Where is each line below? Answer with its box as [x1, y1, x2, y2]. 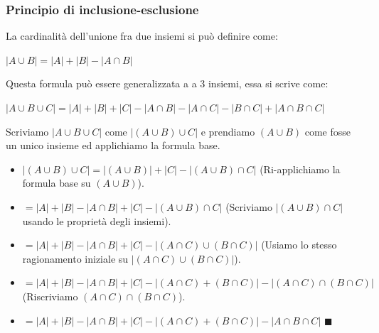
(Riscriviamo [22, 288, 78, 303]
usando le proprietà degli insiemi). [22, 213, 171, 228]
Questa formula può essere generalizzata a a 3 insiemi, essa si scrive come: [6, 76, 329, 91]
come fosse [304, 124, 351, 138]
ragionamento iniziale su [22, 251, 129, 266]
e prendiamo [201, 124, 255, 138]
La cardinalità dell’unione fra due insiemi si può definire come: [6, 28, 278, 43]
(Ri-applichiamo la [260, 161, 341, 176]
